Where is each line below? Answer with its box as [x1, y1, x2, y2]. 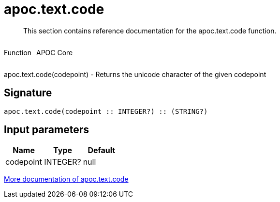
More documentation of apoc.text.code [4, 175, 129, 184]
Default [88, 145, 116, 155]
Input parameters [4, 124, 89, 136]
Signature [4, 87, 52, 99]
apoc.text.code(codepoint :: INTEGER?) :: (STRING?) [4, 107, 208, 115]
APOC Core [36, 48, 73, 57]
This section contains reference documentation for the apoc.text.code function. [23, 26, 277, 35]
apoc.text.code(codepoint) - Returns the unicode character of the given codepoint [4, 70, 266, 78]
